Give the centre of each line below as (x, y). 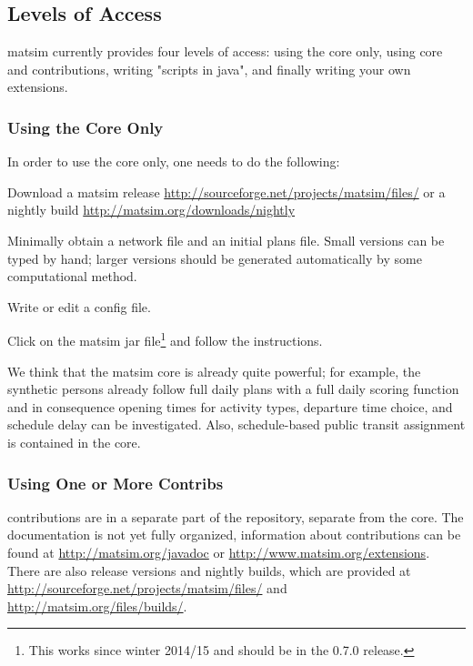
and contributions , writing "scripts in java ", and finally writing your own (209, 69)
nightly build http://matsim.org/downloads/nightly (151, 210)
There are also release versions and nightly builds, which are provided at (209, 570)
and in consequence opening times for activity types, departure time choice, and (230, 406)
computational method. (72, 276)
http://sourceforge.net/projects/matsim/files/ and (147, 588)
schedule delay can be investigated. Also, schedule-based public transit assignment (236, 424)
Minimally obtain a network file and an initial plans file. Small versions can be (226, 240)
